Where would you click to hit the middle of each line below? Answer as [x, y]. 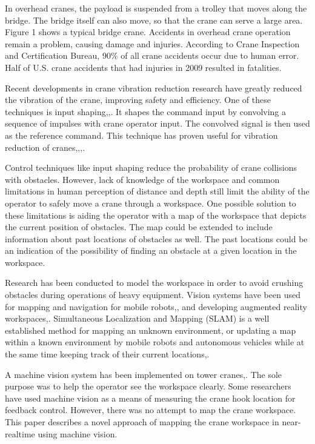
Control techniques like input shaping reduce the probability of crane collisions [151, 167]
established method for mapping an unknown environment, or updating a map [151, 330]
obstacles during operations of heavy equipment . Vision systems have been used [153, 295]
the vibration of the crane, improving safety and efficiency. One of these [138, 100]
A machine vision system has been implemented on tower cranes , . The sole [144, 374]
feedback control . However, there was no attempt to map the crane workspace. [151, 410]
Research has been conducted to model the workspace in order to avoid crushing [154, 283]
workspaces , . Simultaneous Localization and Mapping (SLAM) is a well [137, 318]
